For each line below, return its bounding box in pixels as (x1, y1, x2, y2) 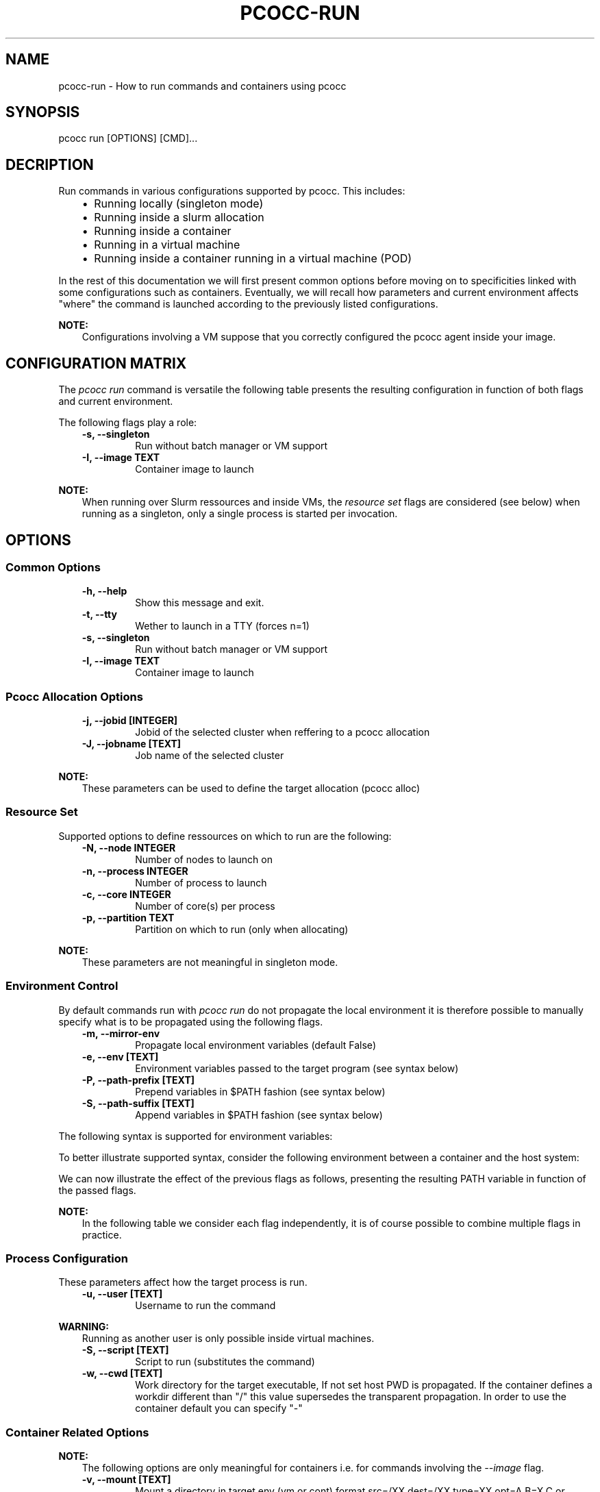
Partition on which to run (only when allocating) (135, 923, 349, 935)
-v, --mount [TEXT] (82, 1474, 171, 1486)
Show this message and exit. (135, 597, 264, 609)
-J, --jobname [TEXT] (82, 738, 182, 750)
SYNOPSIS (5, 103, 80, 121)
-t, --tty (82, 608, 117, 621)
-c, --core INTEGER (82, 888, 171, 900)
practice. (82, 1228, 122, 1241)
